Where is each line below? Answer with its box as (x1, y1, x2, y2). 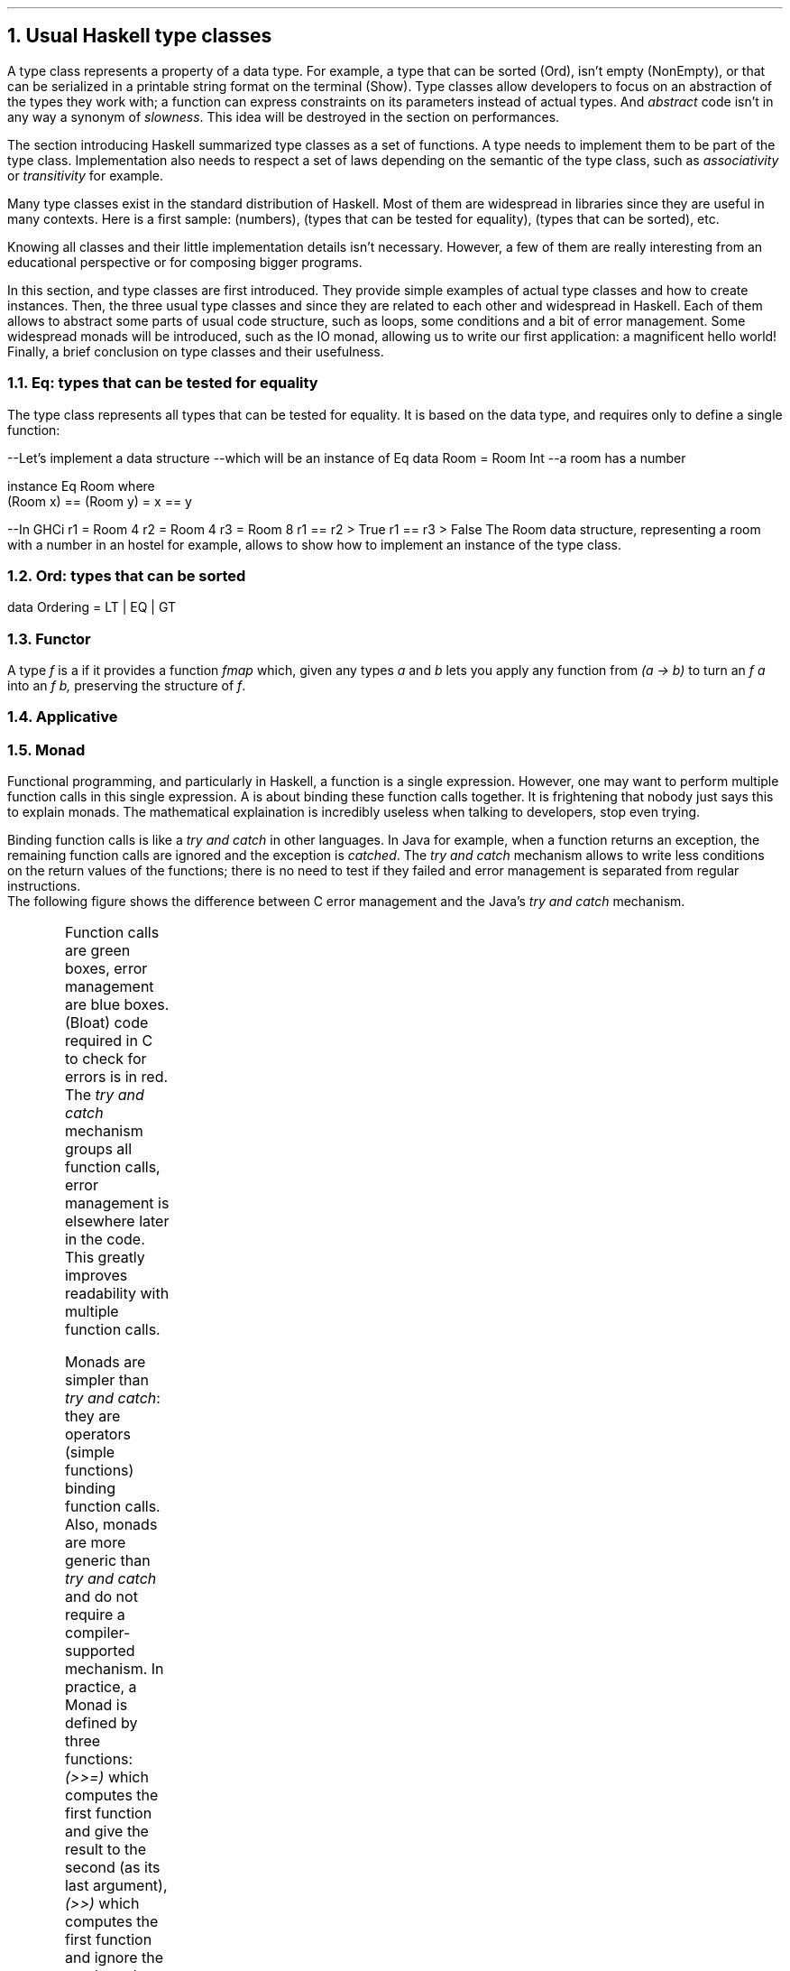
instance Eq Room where (7, 477, 155, 494)
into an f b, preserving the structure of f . (7, 678, 246, 694)
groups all (64, 1140, 133, 1159)
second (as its (64, 1858, 161, 1877)
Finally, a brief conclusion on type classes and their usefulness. (7, 343, 384, 359)
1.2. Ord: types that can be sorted (7, 566, 246, 585)
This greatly (64, 1248, 145, 1267)
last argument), (64, 1876, 168, 1895)
